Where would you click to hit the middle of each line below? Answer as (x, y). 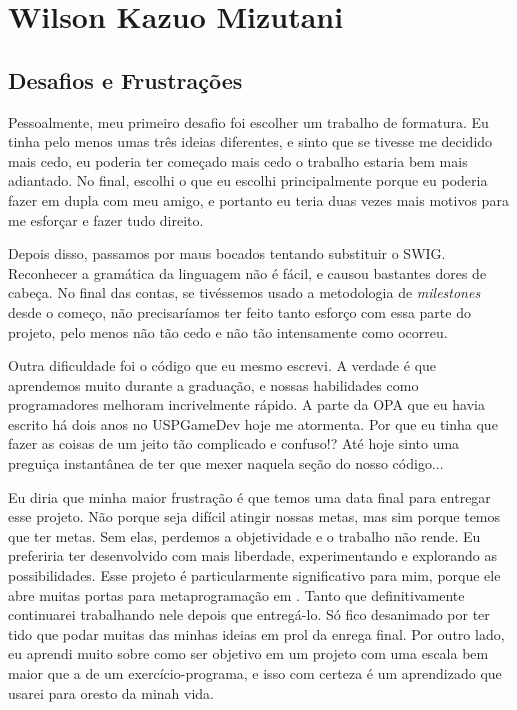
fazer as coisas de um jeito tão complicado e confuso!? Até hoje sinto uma (234, 443)
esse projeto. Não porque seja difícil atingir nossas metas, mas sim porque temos (254, 516)
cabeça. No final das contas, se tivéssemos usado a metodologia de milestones (244, 292)
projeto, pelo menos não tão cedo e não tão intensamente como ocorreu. (228, 331)
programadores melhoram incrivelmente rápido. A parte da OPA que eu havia (246, 404)
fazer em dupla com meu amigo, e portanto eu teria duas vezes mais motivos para (258, 199)
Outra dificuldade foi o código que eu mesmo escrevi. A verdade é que (222, 365)
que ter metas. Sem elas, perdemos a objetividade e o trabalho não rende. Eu (244, 535)
